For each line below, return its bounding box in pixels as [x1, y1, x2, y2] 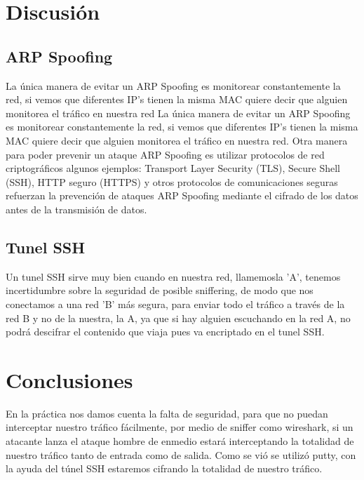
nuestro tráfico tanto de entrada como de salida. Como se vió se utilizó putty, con [6, 447, 356, 462]
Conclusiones [6, 365, 133, 394]
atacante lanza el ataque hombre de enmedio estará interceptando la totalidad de [6, 434, 354, 448]
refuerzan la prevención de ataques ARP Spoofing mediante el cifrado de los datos [6, 188, 358, 203]
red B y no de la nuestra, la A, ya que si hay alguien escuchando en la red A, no [6, 310, 351, 325]
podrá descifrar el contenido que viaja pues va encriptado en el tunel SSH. [6, 324, 325, 339]
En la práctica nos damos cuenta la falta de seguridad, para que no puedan [6, 406, 328, 420]
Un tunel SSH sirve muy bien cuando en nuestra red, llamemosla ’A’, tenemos [6, 269, 341, 284]
